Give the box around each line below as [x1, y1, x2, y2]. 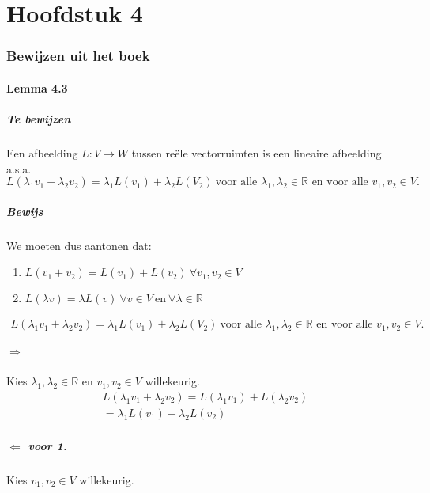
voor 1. [28, 437, 67, 453]
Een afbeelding [6, 144, 78, 161]
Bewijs [6, 203, 43, 219]
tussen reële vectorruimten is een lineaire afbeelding [131, 144, 382, 161]
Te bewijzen [6, 111, 71, 127]
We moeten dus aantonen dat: [6, 237, 152, 253]
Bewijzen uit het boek [6, 46, 150, 66]
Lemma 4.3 [6, 79, 68, 96]
